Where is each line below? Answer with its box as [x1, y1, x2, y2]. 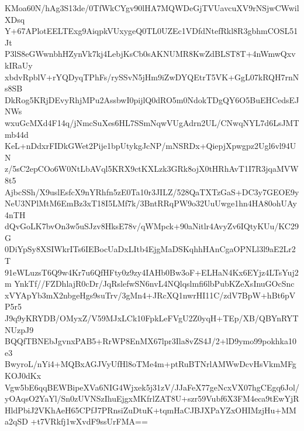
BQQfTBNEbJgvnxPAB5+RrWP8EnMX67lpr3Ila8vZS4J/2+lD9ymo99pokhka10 [5, 335, 296, 347]
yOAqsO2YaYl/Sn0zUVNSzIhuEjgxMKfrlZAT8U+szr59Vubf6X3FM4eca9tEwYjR [5, 392, 299, 405]
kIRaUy [5, 59, 33, 71]
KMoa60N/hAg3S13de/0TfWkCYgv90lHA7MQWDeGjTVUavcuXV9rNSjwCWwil [5, 2, 299, 13]
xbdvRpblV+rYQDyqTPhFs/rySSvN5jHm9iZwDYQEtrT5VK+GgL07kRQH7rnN [5, 70, 299, 83]
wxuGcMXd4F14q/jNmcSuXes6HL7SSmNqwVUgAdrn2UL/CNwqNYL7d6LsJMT [5, 116, 299, 128]
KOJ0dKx [5, 369, 42, 381]
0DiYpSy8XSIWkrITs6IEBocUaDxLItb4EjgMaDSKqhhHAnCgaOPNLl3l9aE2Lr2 [5, 243, 296, 255]
